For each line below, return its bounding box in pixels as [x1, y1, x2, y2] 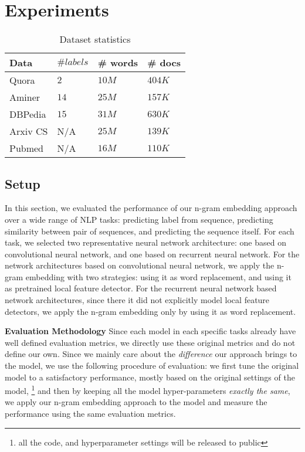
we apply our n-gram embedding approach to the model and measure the [5, 396, 267, 408]
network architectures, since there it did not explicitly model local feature [5, 294, 270, 306]
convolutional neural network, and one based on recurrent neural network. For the [5, 247, 300, 260]
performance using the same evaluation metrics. [5, 407, 176, 420]
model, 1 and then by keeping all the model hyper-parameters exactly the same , [5, 383, 290, 396]
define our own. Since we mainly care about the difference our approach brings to [5, 348, 297, 360]
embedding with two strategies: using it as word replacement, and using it [25, 270, 292, 283]
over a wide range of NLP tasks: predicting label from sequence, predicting [5, 213, 273, 225]
